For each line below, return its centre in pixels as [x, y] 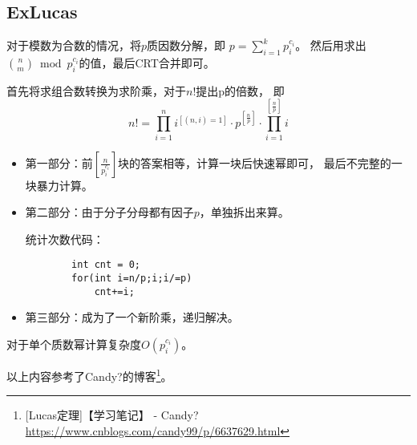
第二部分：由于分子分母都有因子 [109, 212]
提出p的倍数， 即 [240, 90]
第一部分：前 [59, 162]
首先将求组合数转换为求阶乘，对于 [96, 90]
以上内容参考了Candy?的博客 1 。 [89, 374]
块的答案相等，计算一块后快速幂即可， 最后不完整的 [255, 162]
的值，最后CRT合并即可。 [147, 63]
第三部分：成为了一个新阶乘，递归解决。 [132, 317]
